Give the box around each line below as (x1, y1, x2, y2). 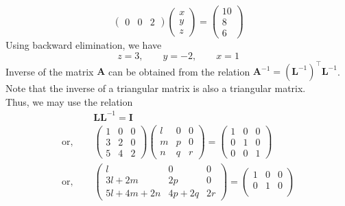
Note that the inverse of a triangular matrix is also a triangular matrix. (5, 81, 306, 95)
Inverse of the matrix (5, 64, 94, 78)
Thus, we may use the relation (5, 94, 133, 108)
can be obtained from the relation (108, 64, 250, 78)
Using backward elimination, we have (5, 38, 162, 52)
